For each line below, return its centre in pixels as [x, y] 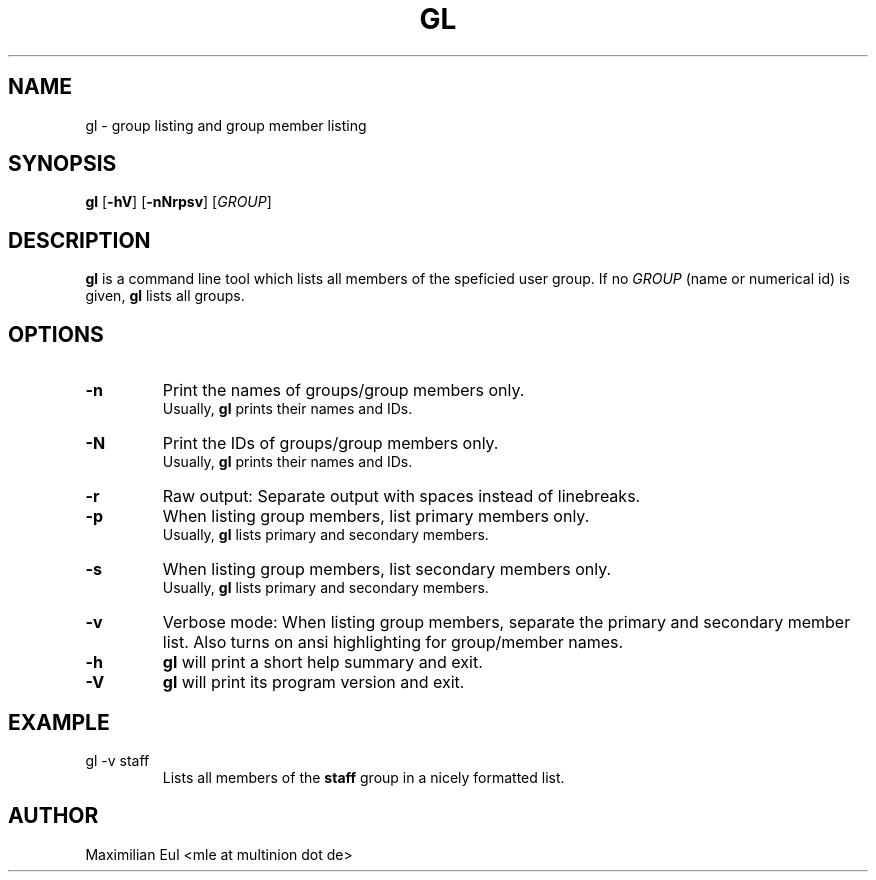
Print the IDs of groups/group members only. [330, 443]
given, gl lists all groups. [165, 296]
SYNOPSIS [62, 164]
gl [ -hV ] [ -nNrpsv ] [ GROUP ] [178, 202]
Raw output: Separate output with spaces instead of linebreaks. [401, 496]
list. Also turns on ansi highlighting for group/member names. [393, 642]
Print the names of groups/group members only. [343, 390]
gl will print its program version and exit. [313, 682]
